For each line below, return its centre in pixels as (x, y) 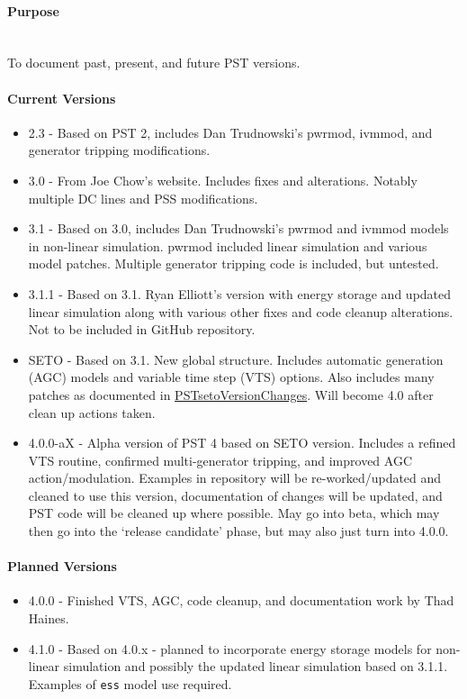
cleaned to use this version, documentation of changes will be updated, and (235, 495)
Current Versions (62, 98)
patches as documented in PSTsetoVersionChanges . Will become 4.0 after (231, 394)
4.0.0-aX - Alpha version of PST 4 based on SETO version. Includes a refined (242, 443)
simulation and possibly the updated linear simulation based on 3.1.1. (256, 666)
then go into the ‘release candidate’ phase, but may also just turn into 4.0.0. (238, 531)
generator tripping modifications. (119, 150)
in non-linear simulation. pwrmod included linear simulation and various (228, 245)
